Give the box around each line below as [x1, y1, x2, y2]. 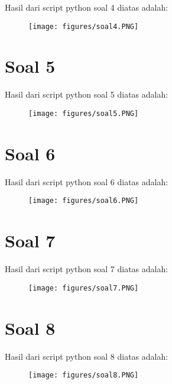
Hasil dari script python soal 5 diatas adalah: [5, 88, 168, 101]
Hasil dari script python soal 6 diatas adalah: [5, 175, 168, 188]
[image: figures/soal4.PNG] [28, 22, 139, 31]
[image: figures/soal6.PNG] [28, 196, 139, 205]
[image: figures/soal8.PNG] [28, 371, 139, 380]
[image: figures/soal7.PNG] [28, 283, 139, 292]
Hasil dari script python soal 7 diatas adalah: [5, 263, 168, 275]
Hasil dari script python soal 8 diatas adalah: [5, 350, 168, 362]
